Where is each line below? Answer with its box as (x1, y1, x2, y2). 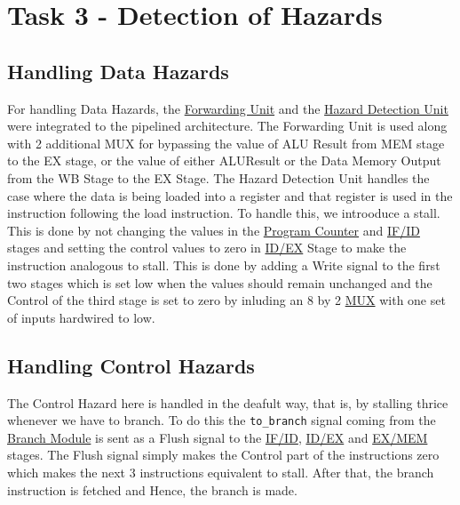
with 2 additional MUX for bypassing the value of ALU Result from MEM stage (7, 133, 445, 152)
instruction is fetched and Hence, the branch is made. (7, 480, 297, 499)
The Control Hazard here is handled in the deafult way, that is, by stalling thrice (7, 393, 448, 412)
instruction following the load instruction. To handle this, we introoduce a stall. (7, 204, 440, 222)
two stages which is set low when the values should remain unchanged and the (7, 273, 432, 292)
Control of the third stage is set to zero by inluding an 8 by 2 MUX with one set (7, 291, 446, 309)
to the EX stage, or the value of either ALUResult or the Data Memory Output (7, 151, 441, 170)
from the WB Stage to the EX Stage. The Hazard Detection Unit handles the (7, 168, 430, 187)
